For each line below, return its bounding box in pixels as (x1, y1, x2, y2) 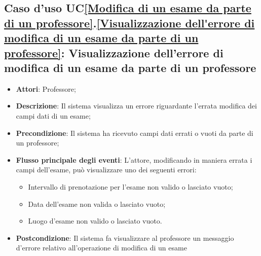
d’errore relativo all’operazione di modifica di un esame (16, 242, 187, 253)
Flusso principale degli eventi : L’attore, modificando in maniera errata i (16, 154, 252, 165)
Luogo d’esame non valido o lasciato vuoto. (28, 215, 162, 226)
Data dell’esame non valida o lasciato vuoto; (28, 198, 166, 209)
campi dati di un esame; (16, 110, 91, 121)
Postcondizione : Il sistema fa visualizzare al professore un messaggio (16, 232, 234, 243)
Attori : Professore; (16, 83, 76, 94)
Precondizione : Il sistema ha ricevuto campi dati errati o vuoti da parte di (16, 127, 253, 138)
